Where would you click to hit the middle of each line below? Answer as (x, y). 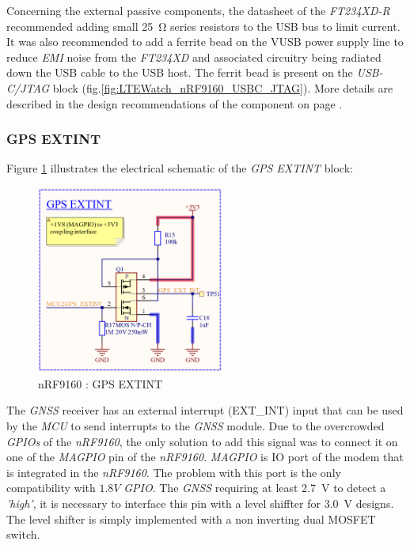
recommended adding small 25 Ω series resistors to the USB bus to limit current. (203, 26)
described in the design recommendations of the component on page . (175, 103)
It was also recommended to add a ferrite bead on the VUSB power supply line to (205, 42)
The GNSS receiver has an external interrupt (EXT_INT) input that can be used (205, 410)
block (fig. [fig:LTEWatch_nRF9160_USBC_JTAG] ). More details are (223, 87)
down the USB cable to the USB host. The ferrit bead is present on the (180, 72)
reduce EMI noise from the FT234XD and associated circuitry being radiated (194, 57)
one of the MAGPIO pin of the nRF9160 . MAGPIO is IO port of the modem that (205, 457)
